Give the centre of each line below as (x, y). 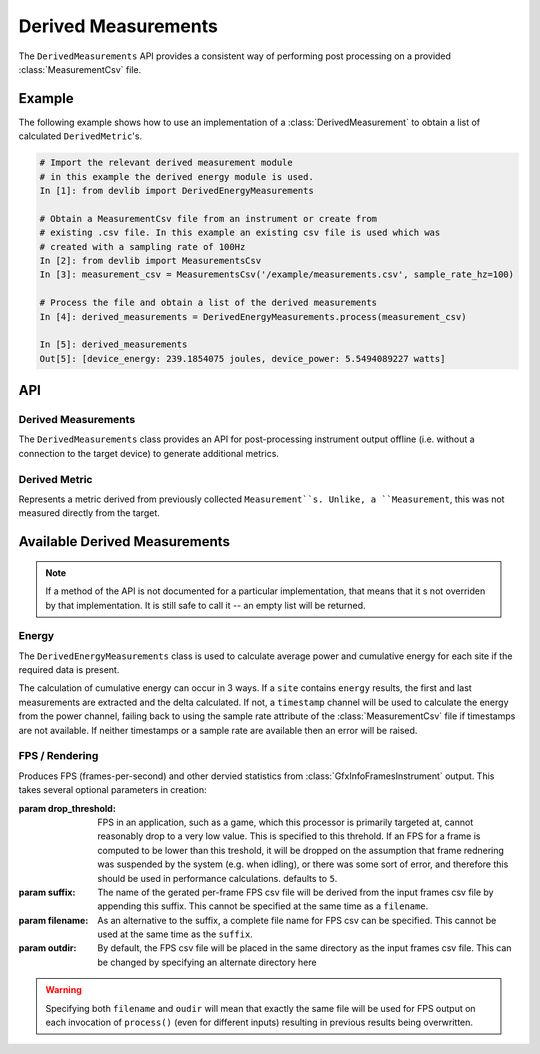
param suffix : (47, 892)
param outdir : (47, 948)
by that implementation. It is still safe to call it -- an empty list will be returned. (205, 605)
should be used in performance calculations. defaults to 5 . (217, 878)
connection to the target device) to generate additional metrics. (149, 453)
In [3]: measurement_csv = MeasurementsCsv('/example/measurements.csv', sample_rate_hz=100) (277, 274)
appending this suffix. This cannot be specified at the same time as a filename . (263, 906)
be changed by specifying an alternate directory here (207, 962)
